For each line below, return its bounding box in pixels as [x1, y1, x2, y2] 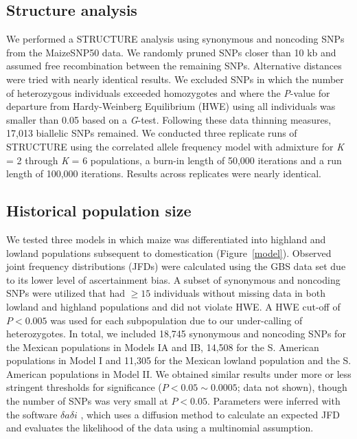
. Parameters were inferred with [207, 394, 341, 408]
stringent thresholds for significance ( [6, 380, 162, 394]
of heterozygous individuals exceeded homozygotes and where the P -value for [6, 85, 330, 100]
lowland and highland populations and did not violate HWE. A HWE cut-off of [6, 299, 341, 313]
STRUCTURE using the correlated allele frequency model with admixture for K [6, 139, 344, 153]
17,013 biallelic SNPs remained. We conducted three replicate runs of [6, 126, 297, 140]
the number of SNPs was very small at [6, 394, 168, 408]
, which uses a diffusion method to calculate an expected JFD [80, 407, 341, 421]
